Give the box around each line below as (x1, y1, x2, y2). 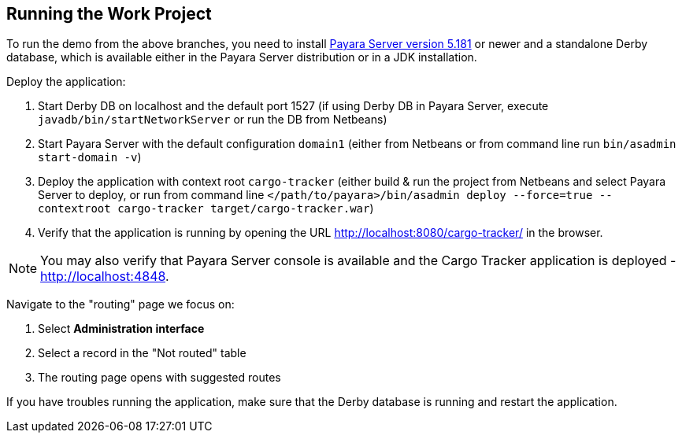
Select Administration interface (38, 322, 205, 336)
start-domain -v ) (38, 150, 142, 164)
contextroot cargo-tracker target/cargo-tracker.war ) (38, 201, 374, 216)
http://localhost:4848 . (40, 268, 169, 285)
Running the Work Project (6, 4, 212, 24)
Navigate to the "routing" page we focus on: (6, 297, 235, 312)
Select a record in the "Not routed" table (38, 346, 246, 360)
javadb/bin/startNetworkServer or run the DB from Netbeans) (38, 113, 387, 127)
